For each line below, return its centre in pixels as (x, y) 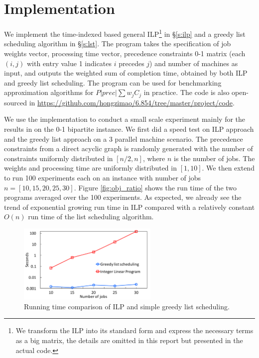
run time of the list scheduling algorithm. (91, 217)
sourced (16, 102)
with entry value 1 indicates (69, 63)
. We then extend (228, 168)
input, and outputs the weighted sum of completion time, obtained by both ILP (126, 73)
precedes (131, 63)
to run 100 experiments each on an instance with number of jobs (103, 177)
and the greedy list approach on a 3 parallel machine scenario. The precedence (124, 138)
